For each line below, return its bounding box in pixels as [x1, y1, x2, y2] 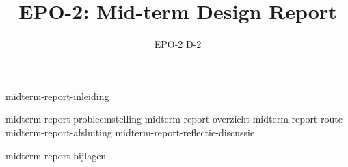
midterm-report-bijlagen [5, 148, 107, 162]
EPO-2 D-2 [154, 37, 202, 51]
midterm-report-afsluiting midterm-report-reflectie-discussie [5, 125, 255, 139]
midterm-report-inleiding [5, 88, 109, 103]
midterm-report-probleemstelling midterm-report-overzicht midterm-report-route [5, 112, 343, 126]
